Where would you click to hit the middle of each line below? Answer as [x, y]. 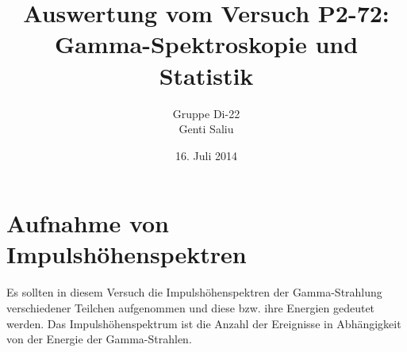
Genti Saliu [206, 129]
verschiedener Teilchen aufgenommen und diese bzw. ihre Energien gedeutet [191, 308]
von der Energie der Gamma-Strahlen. [99, 339]
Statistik [206, 75]
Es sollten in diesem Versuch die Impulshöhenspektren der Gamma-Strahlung [194, 292]
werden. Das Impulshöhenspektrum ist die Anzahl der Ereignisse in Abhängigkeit [204, 323]
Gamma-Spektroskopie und [206, 44]
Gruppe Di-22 [206, 113]
